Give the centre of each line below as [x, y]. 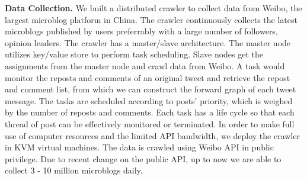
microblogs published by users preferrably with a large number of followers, [141, 31]
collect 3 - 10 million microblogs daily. [74, 170]
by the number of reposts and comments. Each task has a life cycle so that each [150, 112]
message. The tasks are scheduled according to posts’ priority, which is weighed [149, 100]
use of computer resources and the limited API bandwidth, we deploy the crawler [152, 135]
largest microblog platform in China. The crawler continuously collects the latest [151, 19]
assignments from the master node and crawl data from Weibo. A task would [145, 65]
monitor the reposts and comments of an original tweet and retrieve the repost [148, 77]
